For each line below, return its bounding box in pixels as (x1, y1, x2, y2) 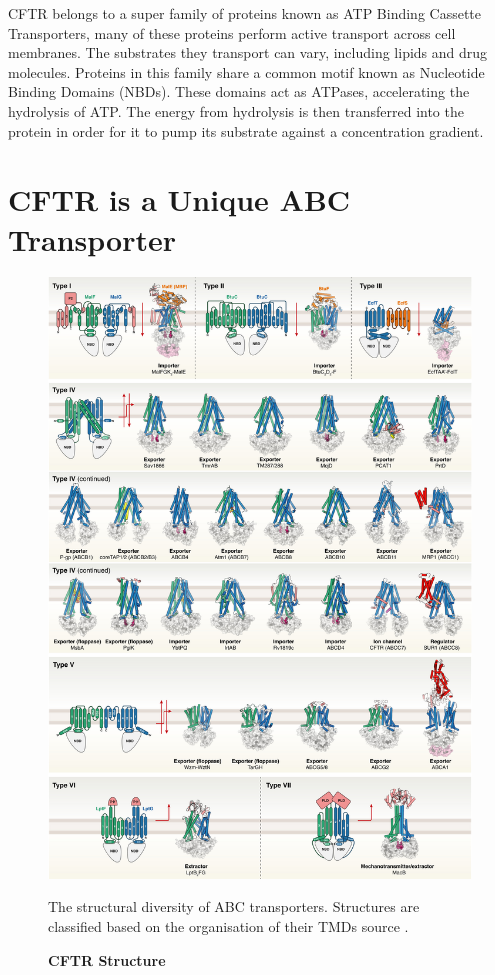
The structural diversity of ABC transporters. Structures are (48, 896, 420, 917)
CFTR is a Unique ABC (8, 179, 351, 220)
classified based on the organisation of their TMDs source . (48, 916, 409, 936)
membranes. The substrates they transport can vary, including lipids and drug (8, 42, 488, 63)
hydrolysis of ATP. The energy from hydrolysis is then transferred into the (8, 100, 464, 121)
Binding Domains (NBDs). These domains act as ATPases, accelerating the (8, 81, 470, 102)
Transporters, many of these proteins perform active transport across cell (8, 22, 456, 43)
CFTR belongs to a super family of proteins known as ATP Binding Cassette (8, 3, 482, 23)
